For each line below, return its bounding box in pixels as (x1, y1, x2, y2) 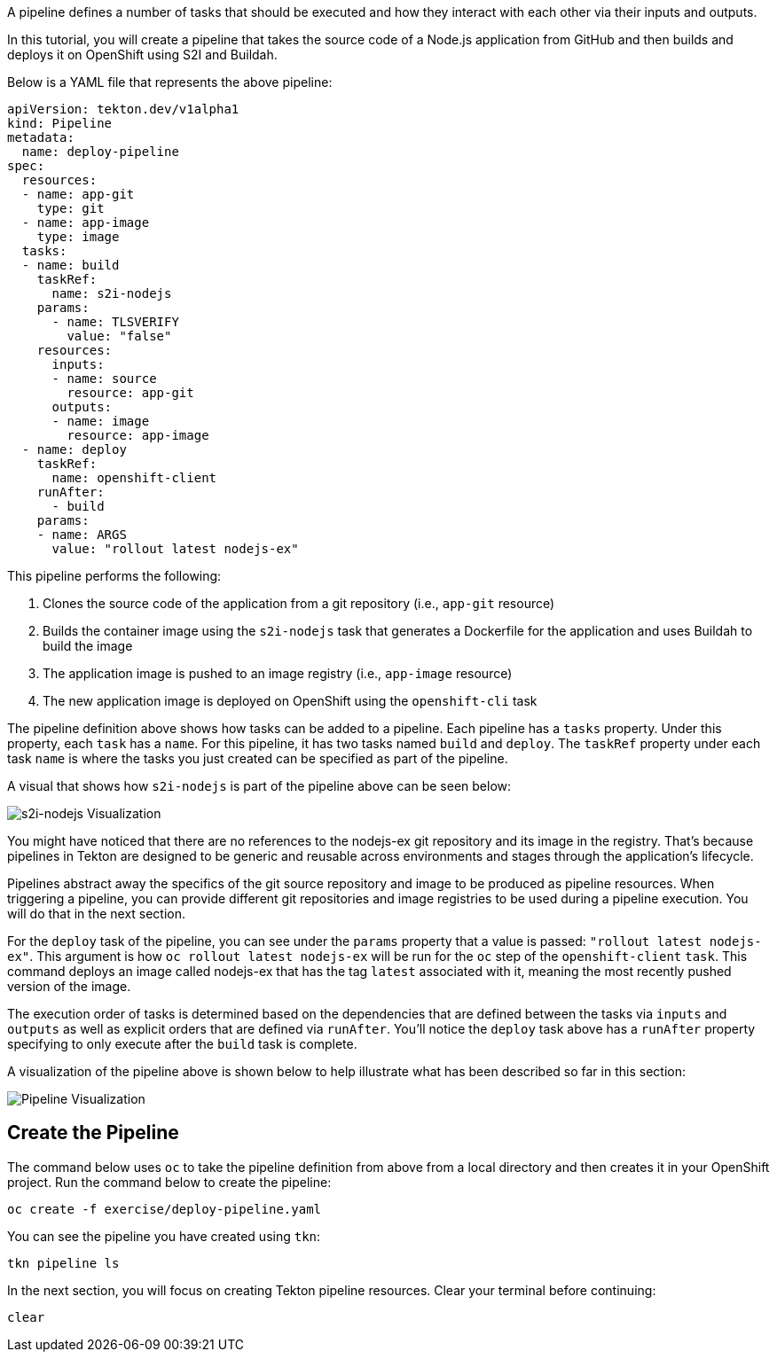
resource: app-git (67, 386, 194, 400)
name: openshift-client (51, 471, 217, 485)
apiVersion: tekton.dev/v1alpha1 (7, 102, 239, 116)
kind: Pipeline (7, 116, 113, 130)
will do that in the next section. (7, 906, 186, 921)
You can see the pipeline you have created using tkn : (7, 1228, 321, 1244)
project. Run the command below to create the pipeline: (7, 1174, 332, 1190)
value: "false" (67, 329, 172, 343)
